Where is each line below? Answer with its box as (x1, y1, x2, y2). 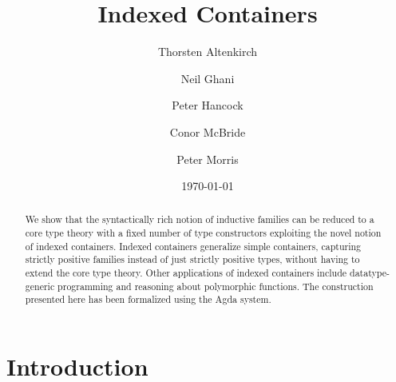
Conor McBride (169, 123, 246, 140)
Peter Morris (176, 150, 239, 167)
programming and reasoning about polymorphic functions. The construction (57, 279, 374, 292)
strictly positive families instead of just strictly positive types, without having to (25, 253, 360, 266)
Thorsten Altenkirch (157, 43, 258, 60)
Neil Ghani (180, 70, 235, 86)
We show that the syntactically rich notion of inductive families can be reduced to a (25, 213, 374, 226)
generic (25, 279, 55, 292)
